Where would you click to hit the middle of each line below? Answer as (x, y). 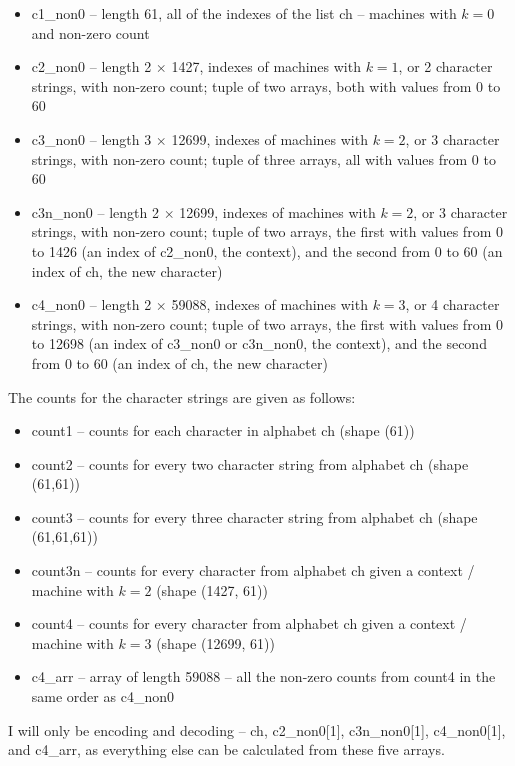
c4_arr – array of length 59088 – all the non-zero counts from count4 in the (263, 676)
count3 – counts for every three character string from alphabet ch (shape (254, 516)
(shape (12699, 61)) (215, 642)
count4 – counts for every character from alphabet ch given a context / (249, 623)
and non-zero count (90, 32)
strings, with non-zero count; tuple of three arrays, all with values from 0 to (263, 158)
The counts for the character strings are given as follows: (182, 396)
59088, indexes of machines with (269, 304)
